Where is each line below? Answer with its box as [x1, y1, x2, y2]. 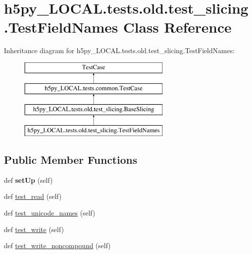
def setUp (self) [4, 175, 53, 185]
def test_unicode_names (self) [4, 208, 95, 218]
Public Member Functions [4, 152, 137, 167]
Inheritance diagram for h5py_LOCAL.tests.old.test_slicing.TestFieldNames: [4, 45, 235, 56]
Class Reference [123, 17, 232, 37]
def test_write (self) [4, 224, 64, 234]
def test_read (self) [4, 191, 62, 201]
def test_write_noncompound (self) [4, 240, 111, 251]
